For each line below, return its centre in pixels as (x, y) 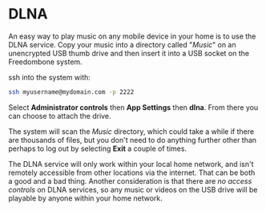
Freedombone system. (45, 62)
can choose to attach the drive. (60, 116)
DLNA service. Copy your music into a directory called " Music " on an (122, 44)
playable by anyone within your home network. (85, 198)
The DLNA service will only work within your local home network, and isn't (131, 164)
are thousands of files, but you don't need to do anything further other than (133, 140)
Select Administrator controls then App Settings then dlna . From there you (133, 107)
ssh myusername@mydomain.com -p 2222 (71, 92)
